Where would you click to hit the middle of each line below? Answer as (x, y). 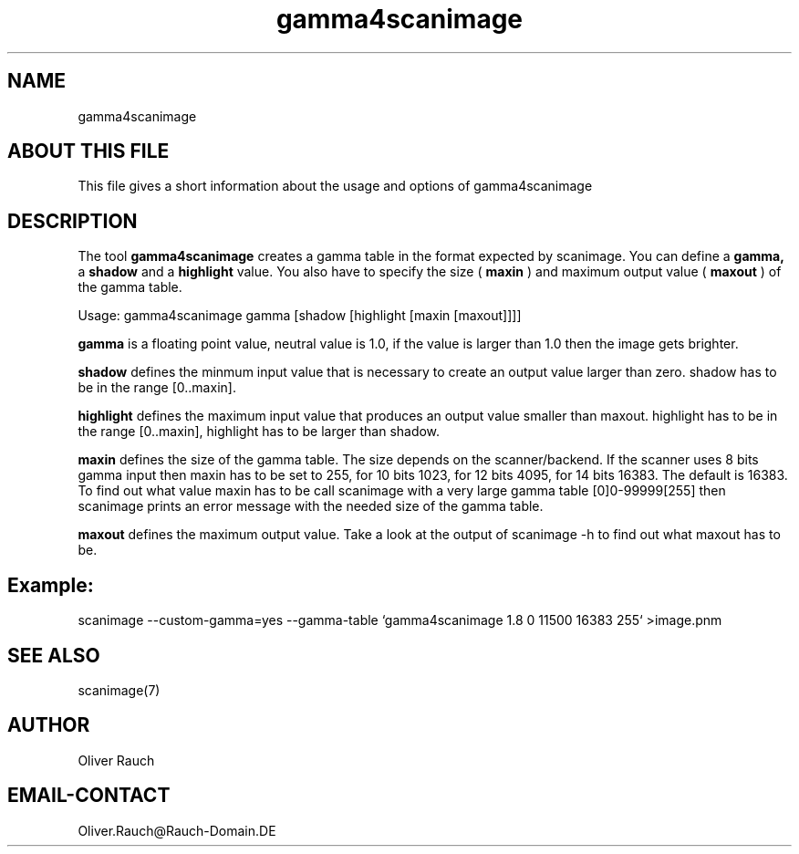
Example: (51, 585)
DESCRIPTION (73, 221)
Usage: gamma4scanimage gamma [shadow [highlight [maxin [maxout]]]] (300, 316)
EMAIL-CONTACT (89, 796)
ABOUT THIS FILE (88, 151)
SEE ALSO (54, 655)
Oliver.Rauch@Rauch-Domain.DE (177, 830)
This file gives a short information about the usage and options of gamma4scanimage (335, 186)
